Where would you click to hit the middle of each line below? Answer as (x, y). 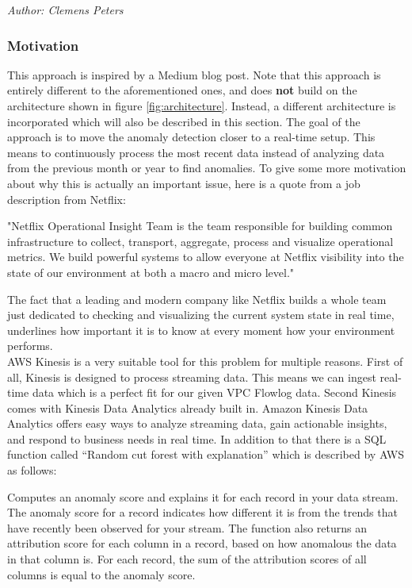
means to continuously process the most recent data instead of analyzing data (196, 152)
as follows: (32, 470)
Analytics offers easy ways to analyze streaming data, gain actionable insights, (197, 423)
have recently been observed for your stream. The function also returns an (187, 527)
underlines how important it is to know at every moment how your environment (201, 330)
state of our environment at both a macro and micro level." (151, 272)
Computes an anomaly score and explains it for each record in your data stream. (203, 496)
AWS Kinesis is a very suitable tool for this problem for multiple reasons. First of (205, 361)
